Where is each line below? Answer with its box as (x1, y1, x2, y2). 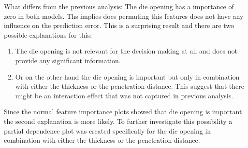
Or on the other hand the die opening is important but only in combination (15, 71, 240, 81)
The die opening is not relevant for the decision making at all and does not (15, 46, 237, 56)
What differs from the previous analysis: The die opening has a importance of (4, 1, 234, 11)
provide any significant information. (15, 55, 121, 65)
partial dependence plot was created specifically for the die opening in (4, 125, 211, 135)
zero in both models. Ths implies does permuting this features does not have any (4, 11, 244, 21)
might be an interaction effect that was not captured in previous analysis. (15, 90, 233, 100)
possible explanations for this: (4, 29, 92, 40)
